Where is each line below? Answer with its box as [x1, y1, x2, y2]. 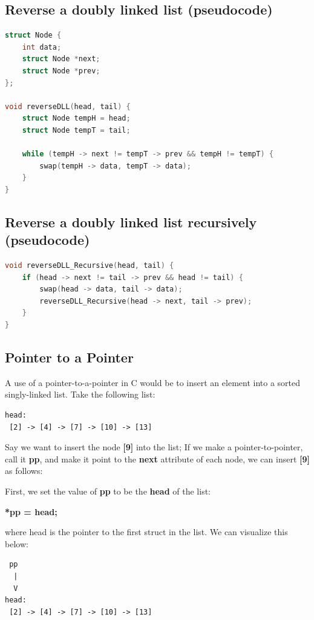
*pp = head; [5, 505, 57, 518]
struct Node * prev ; [22, 66, 100, 75]
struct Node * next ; [22, 55, 100, 64]
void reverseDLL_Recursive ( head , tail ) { [5, 261, 174, 270]
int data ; [22, 42, 62, 52]
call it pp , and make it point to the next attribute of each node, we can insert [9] [5, 452, 310, 465]
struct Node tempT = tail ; [22, 125, 131, 135]
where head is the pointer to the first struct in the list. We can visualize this [5, 525, 288, 538]
